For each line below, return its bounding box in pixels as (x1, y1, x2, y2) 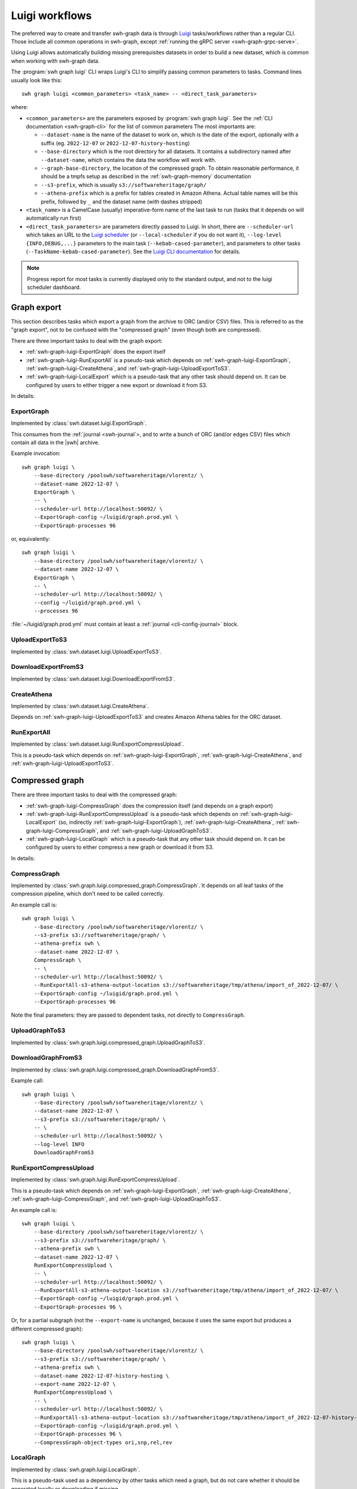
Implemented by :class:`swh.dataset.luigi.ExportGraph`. (11, 420, 147, 427)
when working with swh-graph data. (11, 57, 100, 64)
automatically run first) (26, 214, 82, 222)
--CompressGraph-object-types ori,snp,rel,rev (33, 1439, 173, 1446)
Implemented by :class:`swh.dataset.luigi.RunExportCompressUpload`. (11, 740, 184, 747)
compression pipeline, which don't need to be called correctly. (11, 890, 164, 898)
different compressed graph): (11, 1325, 83, 1332)
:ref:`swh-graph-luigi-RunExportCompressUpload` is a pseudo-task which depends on (26, 810, 239, 817)
